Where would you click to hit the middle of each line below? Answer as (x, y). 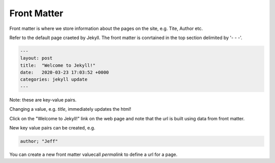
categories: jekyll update (54, 79)
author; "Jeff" (39, 141)
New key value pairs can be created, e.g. (52, 128)
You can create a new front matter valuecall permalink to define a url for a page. (93, 154)
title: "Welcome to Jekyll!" (58, 65)
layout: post (36, 58)
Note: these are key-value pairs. (43, 100)
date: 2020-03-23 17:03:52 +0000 (64, 73)
